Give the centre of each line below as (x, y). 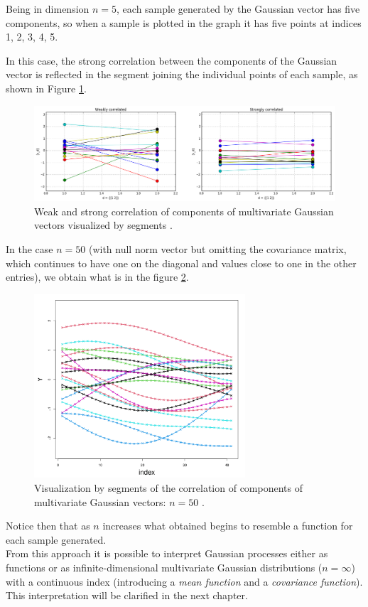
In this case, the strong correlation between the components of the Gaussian (172, 60)
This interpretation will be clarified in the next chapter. (127, 595)
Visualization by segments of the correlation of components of (168, 488)
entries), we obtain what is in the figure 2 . (97, 277)
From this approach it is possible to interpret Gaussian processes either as (167, 553)
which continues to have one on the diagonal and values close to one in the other (181, 263)
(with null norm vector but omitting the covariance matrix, (217, 248)
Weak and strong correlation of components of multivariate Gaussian (184, 211)
